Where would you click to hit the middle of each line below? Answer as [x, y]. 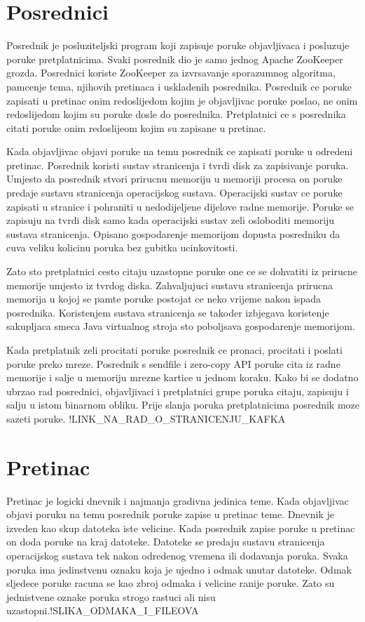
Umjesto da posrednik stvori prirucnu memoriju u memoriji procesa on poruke [174, 179]
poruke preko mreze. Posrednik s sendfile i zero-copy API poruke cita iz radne [173, 363]
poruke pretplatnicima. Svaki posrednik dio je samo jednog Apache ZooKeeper [175, 59]
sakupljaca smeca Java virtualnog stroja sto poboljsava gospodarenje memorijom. [181, 326]
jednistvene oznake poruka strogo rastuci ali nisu [111, 596]
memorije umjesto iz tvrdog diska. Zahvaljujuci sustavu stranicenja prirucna [170, 285]
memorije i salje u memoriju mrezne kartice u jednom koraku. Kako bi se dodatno [182, 377]
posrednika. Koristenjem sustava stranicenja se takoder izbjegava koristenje [168, 312]
